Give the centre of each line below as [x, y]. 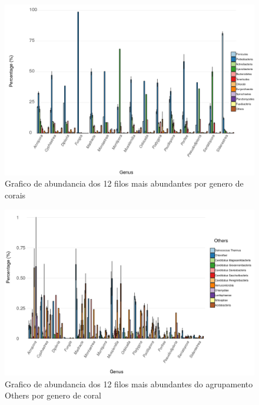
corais [15, 195]
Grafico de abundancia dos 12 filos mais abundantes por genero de [124, 183]
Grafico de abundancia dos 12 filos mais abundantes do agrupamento [129, 384]
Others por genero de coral [53, 395]
